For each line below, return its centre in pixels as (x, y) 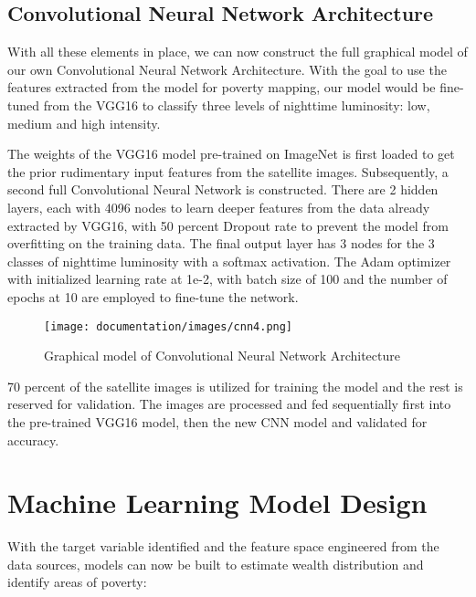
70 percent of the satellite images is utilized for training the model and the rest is (235, 386)
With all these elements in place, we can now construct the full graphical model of (238, 52)
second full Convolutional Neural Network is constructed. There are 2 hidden (223, 189)
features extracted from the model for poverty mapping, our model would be (222, 87)
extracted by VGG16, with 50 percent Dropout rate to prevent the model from (228, 225)
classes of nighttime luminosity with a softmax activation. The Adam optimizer (229, 261)
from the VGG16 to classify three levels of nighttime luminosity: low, (237, 105)
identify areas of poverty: (77, 582)
